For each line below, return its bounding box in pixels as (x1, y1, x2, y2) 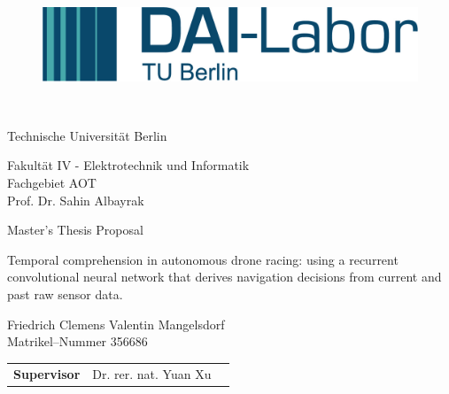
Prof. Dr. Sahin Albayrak (7, 190, 144, 209)
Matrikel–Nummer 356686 (7, 332, 148, 351)
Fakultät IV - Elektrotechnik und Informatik (7, 156, 250, 174)
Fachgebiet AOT (7, 174, 97, 192)
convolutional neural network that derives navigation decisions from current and (7, 267, 442, 286)
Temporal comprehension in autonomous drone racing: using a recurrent (7, 250, 399, 268)
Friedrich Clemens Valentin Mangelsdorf (7, 314, 225, 333)
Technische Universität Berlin (7, 126, 167, 144)
